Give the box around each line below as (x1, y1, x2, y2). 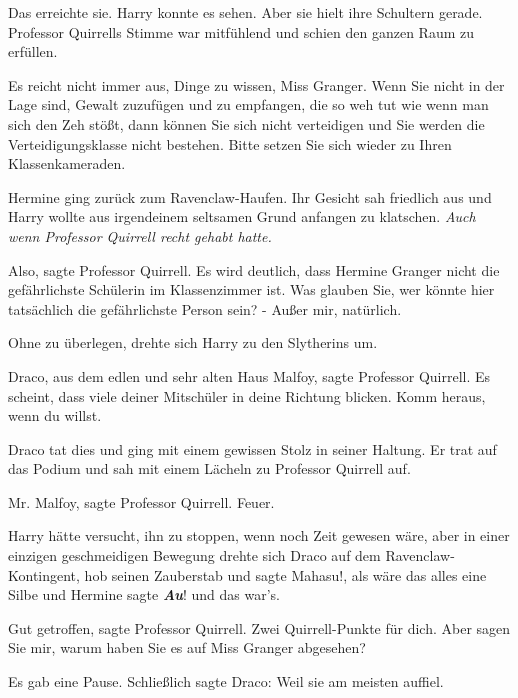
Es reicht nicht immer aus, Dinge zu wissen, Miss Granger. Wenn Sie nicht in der (8, 74, 505, 95)
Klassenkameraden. (8, 153, 126, 174)
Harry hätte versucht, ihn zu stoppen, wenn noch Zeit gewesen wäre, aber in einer (8, 525, 510, 546)
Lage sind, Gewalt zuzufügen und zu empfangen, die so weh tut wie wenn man (8, 94, 489, 115)
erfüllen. (8, 41, 58, 62)
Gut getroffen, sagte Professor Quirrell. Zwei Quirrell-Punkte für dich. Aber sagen (8, 617, 511, 638)
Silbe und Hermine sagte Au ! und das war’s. (8, 584, 280, 605)
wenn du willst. (8, 405, 102, 426)
